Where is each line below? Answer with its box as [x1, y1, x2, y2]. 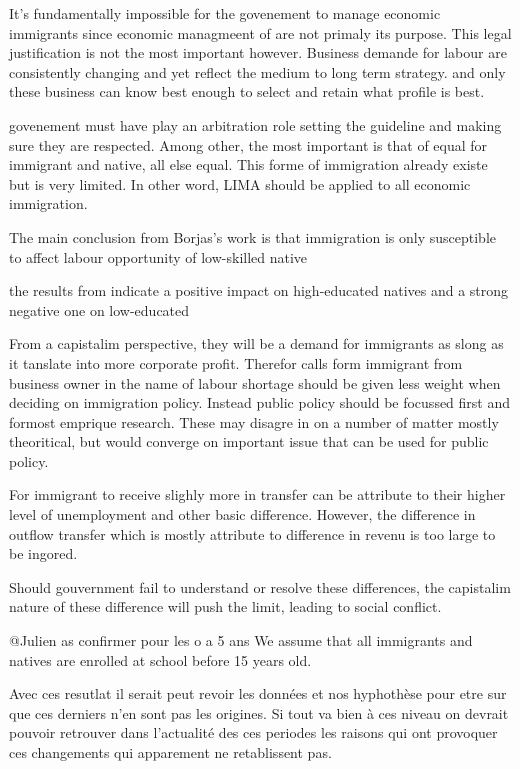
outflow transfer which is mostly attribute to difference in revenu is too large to [9, 523, 496, 544]
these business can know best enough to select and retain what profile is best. [9, 81, 485, 102]
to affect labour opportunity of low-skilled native [9, 246, 308, 267]
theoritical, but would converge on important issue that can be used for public [9, 431, 489, 452]
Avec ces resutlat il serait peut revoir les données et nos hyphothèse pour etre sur [9, 683, 507, 704]
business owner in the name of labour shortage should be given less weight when [9, 372, 501, 393]
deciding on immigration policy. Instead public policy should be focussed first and [9, 392, 511, 413]
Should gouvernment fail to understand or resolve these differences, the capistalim [9, 576, 511, 597]
